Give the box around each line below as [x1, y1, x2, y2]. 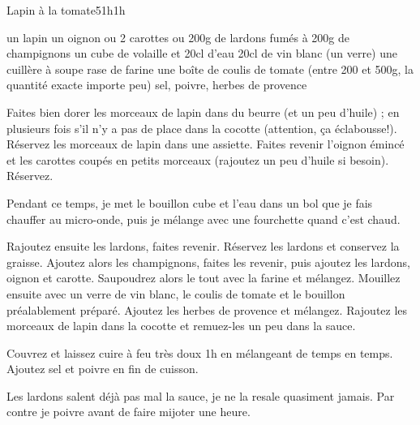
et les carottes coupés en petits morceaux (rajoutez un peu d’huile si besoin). [6, 151, 389, 168]
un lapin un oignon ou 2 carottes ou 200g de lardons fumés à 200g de [6, 28, 350, 45]
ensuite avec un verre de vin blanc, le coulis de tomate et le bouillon [6, 285, 345, 302]
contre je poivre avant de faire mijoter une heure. [6, 403, 251, 420]
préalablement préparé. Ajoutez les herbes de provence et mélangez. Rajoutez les [6, 301, 408, 318]
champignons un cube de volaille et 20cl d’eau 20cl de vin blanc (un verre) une [6, 45, 397, 62]
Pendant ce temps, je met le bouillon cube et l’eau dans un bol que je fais [6, 194, 373, 211]
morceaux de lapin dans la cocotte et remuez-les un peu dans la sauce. [6, 317, 356, 334]
